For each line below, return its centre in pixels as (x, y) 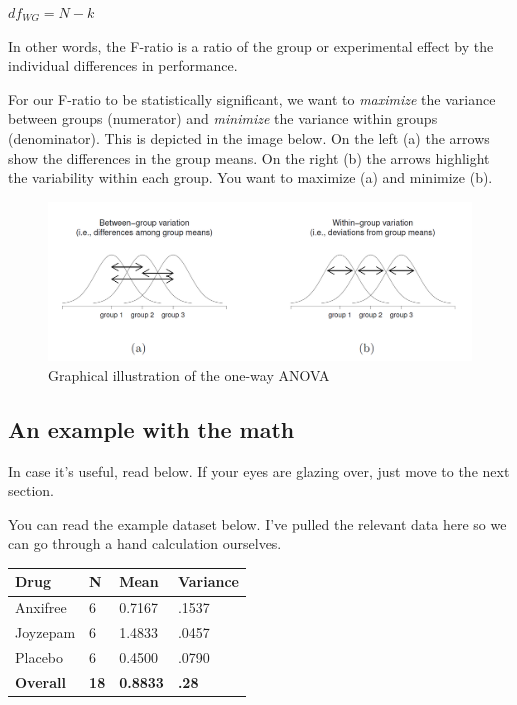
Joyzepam (45, 632)
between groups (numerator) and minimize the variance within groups (223, 118)
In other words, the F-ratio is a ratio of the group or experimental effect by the (251, 45)
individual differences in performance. (123, 65)
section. (31, 490)
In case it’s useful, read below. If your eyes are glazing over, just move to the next (259, 470)
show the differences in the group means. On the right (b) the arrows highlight (249, 157)
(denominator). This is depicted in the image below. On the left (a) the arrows (249, 137)
